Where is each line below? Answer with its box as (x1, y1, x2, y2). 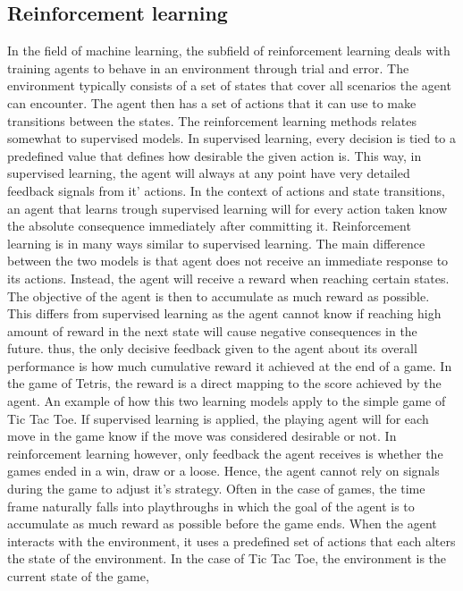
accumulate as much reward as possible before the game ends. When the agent (7, 514, 437, 533)
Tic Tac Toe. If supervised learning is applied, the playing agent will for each (7, 409, 429, 427)
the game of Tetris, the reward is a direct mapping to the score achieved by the (7, 374, 442, 393)
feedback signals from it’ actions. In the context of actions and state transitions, (7, 181, 445, 199)
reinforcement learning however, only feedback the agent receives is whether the (7, 443, 443, 462)
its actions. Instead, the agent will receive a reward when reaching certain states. (7, 268, 450, 287)
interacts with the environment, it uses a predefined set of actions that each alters (7, 531, 456, 550)
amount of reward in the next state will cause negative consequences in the (7, 321, 417, 340)
